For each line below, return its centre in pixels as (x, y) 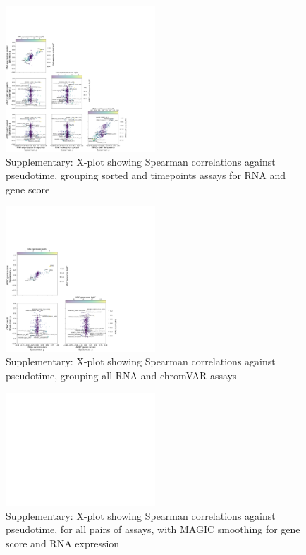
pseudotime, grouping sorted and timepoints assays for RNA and (146, 175)
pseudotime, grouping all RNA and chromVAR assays (121, 375)
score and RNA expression (63, 543)
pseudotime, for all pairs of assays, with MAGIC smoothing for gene (153, 529)
